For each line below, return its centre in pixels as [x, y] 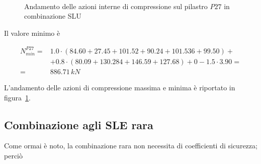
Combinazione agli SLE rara [79, 124]
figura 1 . [17, 97]
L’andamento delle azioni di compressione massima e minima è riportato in [120, 87]
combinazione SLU [53, 16]
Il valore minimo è [32, 33]
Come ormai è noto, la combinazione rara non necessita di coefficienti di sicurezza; [131, 146]
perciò [13, 155]
